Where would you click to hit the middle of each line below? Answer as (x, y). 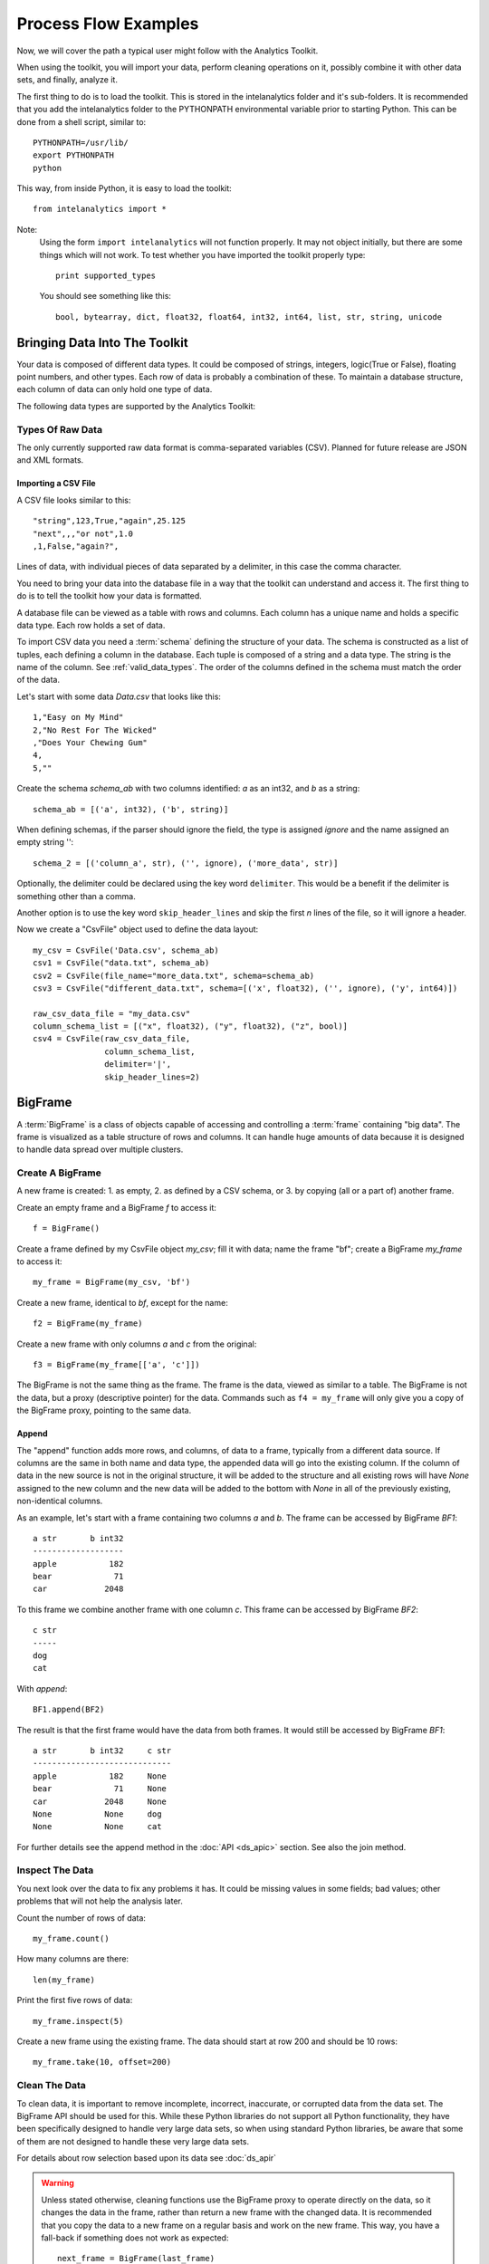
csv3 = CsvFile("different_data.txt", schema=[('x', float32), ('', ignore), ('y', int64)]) (245, 988)
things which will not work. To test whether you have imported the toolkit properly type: (202, 254)
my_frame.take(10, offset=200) (102, 2062)
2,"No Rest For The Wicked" (95, 730)
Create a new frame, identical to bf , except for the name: (122, 1302)
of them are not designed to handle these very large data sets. (133, 2141)
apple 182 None (100, 1776)
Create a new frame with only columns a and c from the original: (137, 1344)
